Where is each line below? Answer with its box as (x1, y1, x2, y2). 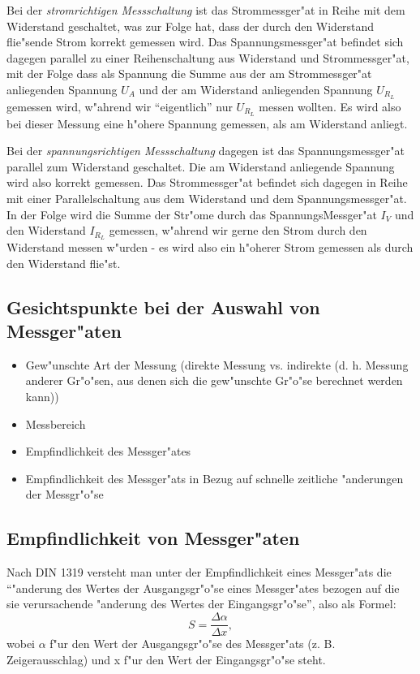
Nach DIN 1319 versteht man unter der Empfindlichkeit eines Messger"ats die (6, 564, 392, 581)
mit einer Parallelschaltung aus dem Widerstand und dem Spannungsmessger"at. (6, 190, 407, 207)
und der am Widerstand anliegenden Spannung (139, 80, 373, 97)
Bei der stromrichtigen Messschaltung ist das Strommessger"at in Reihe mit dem (6, 2, 405, 18)
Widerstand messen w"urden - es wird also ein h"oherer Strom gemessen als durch (6, 239, 414, 256)
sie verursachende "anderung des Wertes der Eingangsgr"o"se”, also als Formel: (6, 595, 396, 612)
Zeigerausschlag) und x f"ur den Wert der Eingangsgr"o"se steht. (6, 650, 326, 668)
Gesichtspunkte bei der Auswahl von (6, 294, 320, 319)
